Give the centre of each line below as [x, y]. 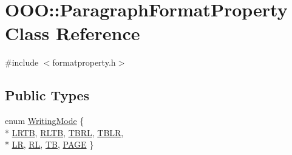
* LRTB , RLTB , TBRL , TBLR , [64, 132]
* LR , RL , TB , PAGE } [49, 144]
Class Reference [73, 33]
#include [22, 62]
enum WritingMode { [45, 121]
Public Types [47, 95]
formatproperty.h [84, 62]
